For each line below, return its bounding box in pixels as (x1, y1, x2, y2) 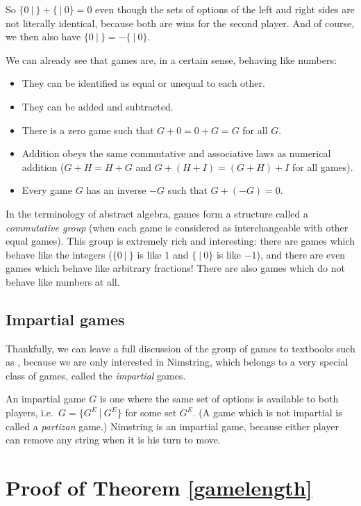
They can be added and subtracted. (22, 99, 174, 113)
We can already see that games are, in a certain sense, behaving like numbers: (6, 52, 337, 67)
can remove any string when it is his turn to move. (6, 432, 221, 447)
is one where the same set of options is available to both (99, 391, 339, 406)
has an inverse (86, 183, 146, 197)
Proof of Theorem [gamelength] (6, 473, 312, 502)
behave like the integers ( (6, 247, 112, 261)
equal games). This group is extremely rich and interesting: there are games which (6, 234, 355, 248)
